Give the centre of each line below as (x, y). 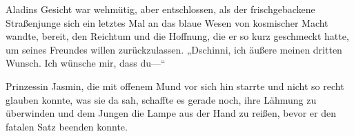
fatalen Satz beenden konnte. (67, 126)
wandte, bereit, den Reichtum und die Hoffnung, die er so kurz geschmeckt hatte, (177, 36)
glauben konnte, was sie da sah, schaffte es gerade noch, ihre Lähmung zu (161, 99)
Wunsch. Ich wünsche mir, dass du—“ (86, 63)
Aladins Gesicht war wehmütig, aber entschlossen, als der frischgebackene (160, 9)
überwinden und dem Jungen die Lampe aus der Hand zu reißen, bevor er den (171, 113)
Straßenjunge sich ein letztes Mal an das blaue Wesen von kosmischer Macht (167, 22)
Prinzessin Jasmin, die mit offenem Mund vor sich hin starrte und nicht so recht (175, 86)
